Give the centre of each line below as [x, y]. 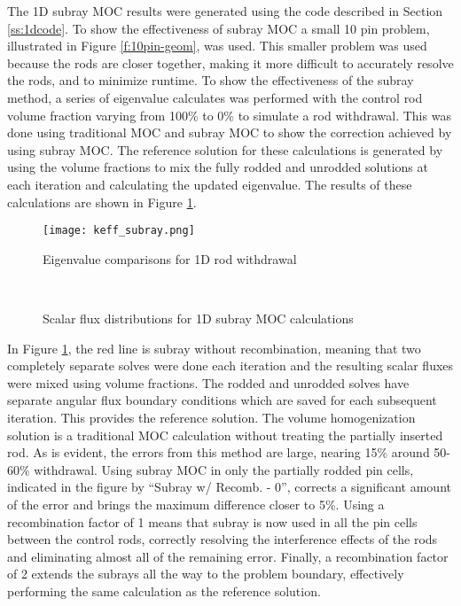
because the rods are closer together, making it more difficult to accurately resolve [230, 62]
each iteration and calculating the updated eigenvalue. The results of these [210, 184]
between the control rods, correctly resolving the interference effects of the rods [223, 539]
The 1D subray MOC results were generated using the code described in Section [225, 11]
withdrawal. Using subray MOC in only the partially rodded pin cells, [224, 469]
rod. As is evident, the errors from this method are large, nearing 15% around [219, 452]
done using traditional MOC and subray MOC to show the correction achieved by [230, 132]
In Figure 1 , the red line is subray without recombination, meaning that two [214, 348]
